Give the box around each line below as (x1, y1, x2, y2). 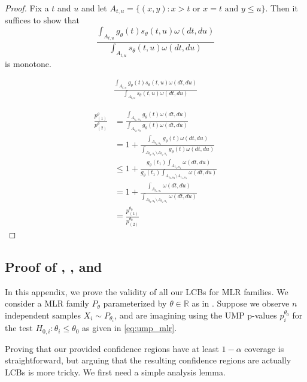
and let (81, 2, 107, 14)
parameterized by (103, 297, 167, 310)
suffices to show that (5, 14, 80, 26)
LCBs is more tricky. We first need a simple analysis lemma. (5, 365, 226, 378)
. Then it (265, 2, 298, 14)
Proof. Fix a (5, 2, 49, 14)
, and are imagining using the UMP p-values (114, 308, 277, 321)
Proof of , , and (5, 257, 102, 275)
